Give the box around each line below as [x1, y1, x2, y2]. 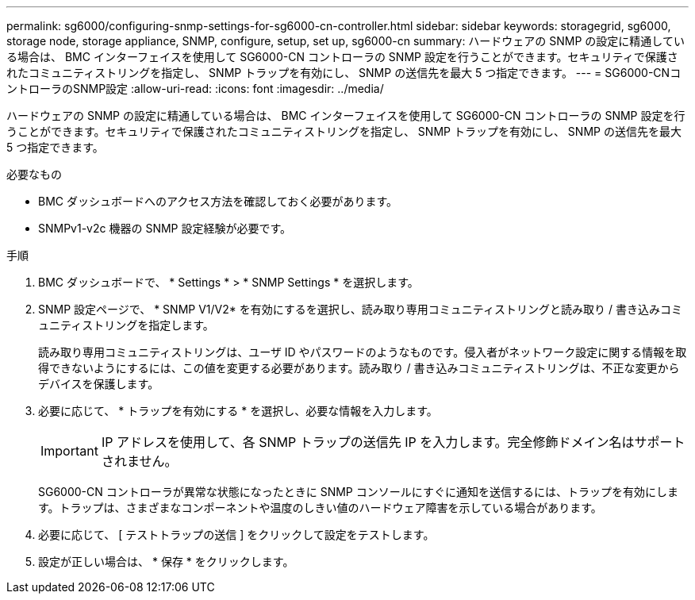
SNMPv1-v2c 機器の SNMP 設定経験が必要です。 [38, 221, 292, 235]
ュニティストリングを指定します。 [38, 318, 214, 332]
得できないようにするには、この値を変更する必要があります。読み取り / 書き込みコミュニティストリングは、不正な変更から [38, 361, 680, 375]
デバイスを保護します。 [38, 377, 159, 390]
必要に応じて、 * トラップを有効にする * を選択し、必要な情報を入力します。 [38, 404, 438, 417]
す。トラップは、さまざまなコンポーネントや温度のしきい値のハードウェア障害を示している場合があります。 [38, 501, 602, 514]
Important [40, 443, 98, 459]
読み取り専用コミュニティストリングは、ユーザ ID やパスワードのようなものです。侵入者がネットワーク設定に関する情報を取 [38, 345, 687, 359]
